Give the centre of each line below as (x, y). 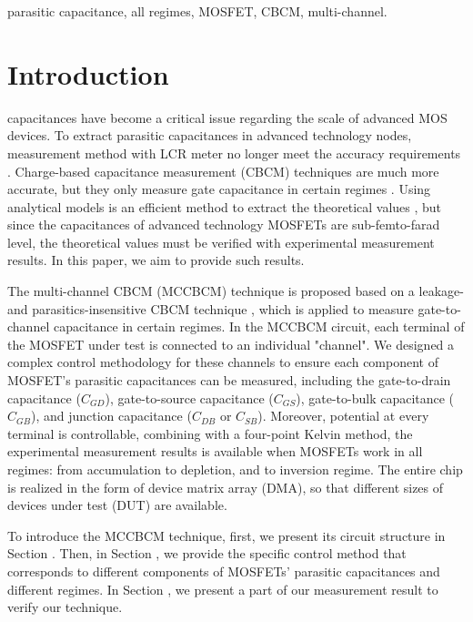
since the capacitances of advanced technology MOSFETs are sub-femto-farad (224, 224)
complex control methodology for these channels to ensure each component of (223, 362)
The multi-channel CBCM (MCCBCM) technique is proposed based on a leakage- (236, 291)
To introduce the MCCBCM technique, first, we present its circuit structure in (226, 535)
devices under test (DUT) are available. (117, 505)
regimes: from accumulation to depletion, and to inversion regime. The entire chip (235, 469)
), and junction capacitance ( (111, 416)
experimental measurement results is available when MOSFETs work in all (215, 451)
